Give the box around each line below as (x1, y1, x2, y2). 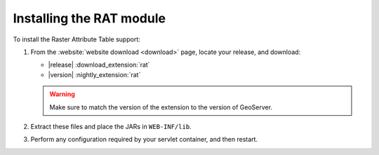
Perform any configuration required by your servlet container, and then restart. (30, 135, 258, 144)
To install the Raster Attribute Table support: (13, 35, 140, 43)
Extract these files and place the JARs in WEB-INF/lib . (30, 122, 192, 130)
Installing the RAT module (13, 11, 166, 26)
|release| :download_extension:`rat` (48, 60, 150, 69)
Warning (49, 90, 75, 98)
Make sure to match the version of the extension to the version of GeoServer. (49, 102, 273, 112)
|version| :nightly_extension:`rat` (48, 70, 141, 79)
